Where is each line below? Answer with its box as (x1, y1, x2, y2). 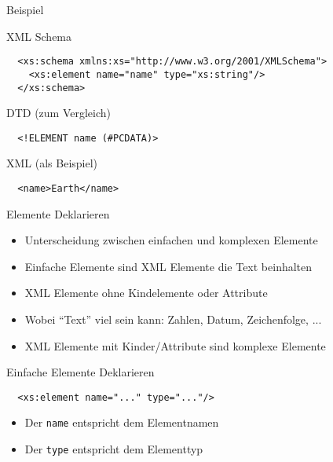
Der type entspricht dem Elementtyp (24, 441, 203, 457)
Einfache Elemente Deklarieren (6, 364, 155, 380)
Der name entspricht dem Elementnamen (24, 414, 219, 431)
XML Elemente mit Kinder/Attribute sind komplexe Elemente (24, 337, 326, 354)
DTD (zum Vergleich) (6, 104, 112, 121)
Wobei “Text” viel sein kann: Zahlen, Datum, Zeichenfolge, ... (24, 311, 322, 328)
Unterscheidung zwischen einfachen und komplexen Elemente (24, 232, 318, 248)
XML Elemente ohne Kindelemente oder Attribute (24, 284, 268, 301)
